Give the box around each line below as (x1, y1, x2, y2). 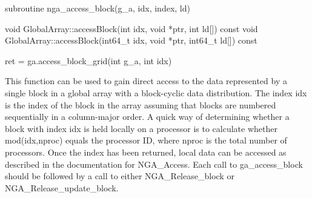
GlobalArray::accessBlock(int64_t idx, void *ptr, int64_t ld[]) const (5, 34, 257, 47)
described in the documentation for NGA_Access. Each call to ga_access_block (5, 157, 303, 170)
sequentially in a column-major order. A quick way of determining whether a (5, 110, 290, 123)
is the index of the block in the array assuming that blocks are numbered (5, 98, 276, 111)
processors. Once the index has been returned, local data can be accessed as (5, 145, 287, 158)
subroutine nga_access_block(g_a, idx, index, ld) (5, 2, 190, 14)
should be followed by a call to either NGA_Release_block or (5, 170, 234, 182)
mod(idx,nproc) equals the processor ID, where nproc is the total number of (5, 134, 287, 147)
